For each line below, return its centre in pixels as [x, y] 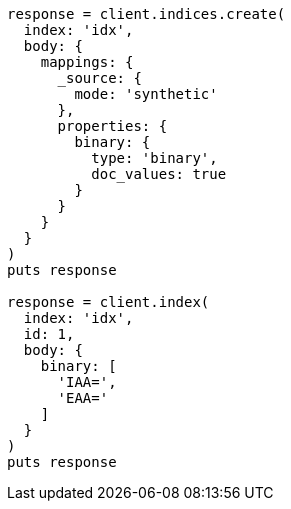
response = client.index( [108, 302]
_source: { [99, 78]
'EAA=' [83, 398]
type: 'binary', [154, 158]
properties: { [112, 126]
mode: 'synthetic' [146, 94]
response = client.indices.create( [146, 14]
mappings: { [87, 62]
